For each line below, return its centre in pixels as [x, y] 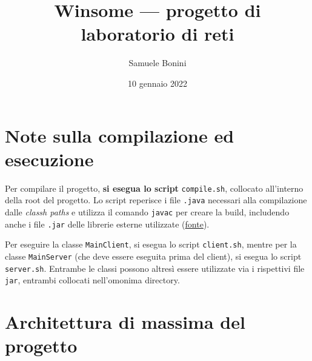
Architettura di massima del [125, 322]
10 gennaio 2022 [158, 83]
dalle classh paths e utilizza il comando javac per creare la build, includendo [147, 211]
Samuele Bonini [158, 63]
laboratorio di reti [158, 34]
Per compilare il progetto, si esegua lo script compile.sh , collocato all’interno [154, 188]
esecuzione [49, 159]
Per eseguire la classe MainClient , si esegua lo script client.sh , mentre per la [151, 244]
